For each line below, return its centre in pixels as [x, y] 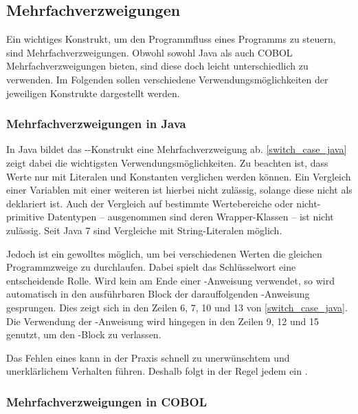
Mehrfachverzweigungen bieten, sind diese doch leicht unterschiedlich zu [157, 66]
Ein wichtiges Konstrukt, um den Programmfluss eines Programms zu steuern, [171, 39]
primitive [25, 217]
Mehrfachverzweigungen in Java [96, 124]
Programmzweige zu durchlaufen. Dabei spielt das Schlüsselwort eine [151, 267]
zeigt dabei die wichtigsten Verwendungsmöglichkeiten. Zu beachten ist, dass [167, 162]
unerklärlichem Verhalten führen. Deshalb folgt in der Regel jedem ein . [157, 371]
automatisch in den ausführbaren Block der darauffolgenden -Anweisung [158, 294]
